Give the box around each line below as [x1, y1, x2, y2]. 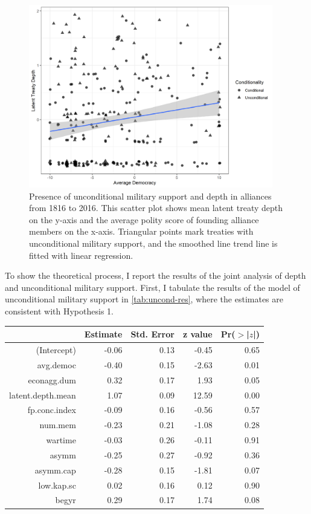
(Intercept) [36, 343, 76, 356]
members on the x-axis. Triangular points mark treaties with [29, 225, 254, 238]
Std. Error [130, 328, 175, 340]
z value [182, 328, 213, 340]
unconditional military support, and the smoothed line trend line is [29, 237, 278, 250]
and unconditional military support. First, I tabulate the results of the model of [5, 281, 300, 293]
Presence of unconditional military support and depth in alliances [29, 189, 272, 202]
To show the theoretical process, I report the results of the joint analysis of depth [5, 269, 306, 282]
